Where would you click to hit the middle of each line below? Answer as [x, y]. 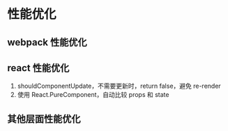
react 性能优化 [38, 68]
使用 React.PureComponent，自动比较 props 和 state [93, 95]
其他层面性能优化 [44, 119]
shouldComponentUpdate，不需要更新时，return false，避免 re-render [119, 86]
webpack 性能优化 [47, 42]
